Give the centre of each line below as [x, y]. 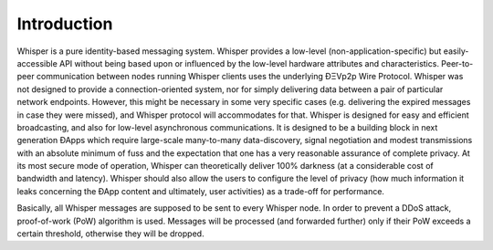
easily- [456, 51]
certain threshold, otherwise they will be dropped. [110, 234]
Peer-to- [457, 63]
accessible [37, 63]
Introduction [65, 24]
